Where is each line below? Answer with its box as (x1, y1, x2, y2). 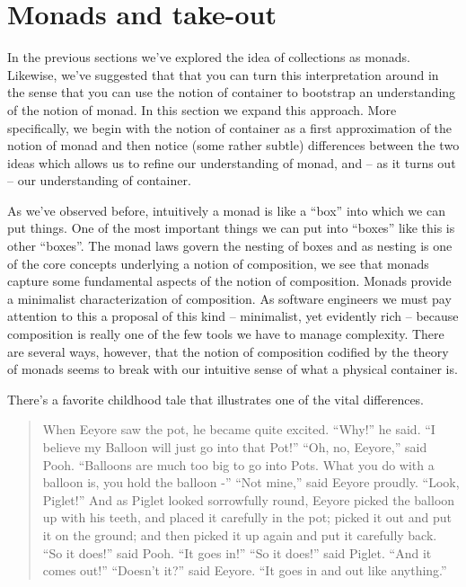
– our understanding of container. (7, 171, 191, 190)
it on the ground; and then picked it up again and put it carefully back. (42, 525, 437, 544)
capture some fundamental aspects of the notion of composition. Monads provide (7, 271, 452, 290)
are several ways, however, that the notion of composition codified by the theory (7, 342, 449, 360)
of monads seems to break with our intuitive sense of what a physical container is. (7, 360, 458, 378)
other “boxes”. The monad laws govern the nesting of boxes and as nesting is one (7, 236, 453, 255)
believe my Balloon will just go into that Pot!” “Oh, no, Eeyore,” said (42, 438, 427, 456)
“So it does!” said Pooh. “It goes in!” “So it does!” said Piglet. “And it (42, 543, 432, 562)
